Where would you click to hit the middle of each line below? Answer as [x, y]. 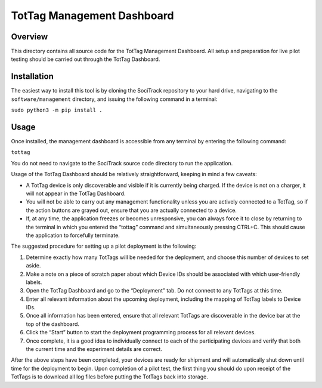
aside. [33, 266]
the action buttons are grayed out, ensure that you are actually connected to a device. [131, 210]
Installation [32, 77]
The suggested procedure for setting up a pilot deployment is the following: [104, 246]
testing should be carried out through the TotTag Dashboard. [86, 59]
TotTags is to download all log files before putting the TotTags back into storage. [109, 377]
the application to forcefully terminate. [73, 235]
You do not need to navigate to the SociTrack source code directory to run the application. [122, 163]
